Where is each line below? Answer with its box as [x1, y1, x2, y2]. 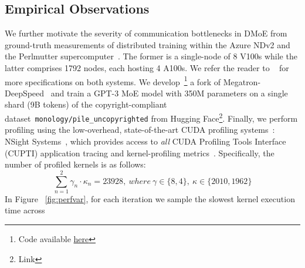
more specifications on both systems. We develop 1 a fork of [5, 73, 221, 88]
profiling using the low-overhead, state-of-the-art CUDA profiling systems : [5, 123, 275, 136]
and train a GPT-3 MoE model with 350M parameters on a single [50, 86, 288, 99]
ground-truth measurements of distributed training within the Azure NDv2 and [5, 38, 290, 51]
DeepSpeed [5, 86, 45, 99]
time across [5, 204, 45, 216]
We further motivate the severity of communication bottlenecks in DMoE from [5, 27, 287, 39]
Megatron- [223, 75, 261, 88]
